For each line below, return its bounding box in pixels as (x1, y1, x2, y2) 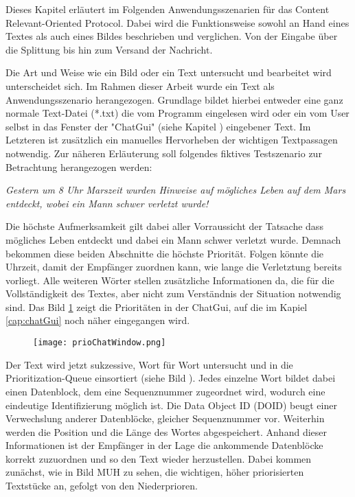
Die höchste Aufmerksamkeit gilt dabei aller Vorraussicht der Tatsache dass (5, 219, 323, 233)
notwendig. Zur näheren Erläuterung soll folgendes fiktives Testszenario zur (5, 146, 322, 160)
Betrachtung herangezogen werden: (5, 159, 152, 174)
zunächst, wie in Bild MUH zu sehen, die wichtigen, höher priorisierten (5, 465, 304, 479)
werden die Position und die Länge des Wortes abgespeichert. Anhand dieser (5, 424, 327, 439)
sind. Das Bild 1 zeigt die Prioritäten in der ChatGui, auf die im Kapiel (5, 299, 308, 314)
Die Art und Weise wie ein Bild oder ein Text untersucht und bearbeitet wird (5, 65, 332, 80)
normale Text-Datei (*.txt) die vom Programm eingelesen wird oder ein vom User (5, 106, 350, 120)
